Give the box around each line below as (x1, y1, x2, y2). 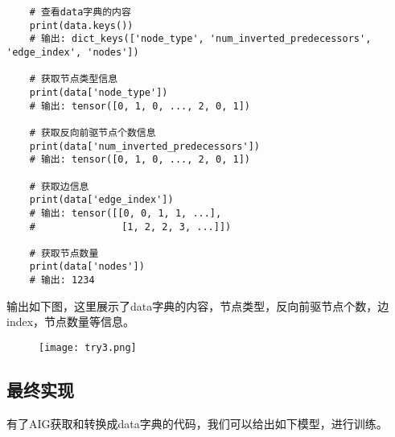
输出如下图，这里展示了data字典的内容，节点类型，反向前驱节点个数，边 (6, 297, 389, 314)
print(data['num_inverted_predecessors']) (29, 140, 260, 152)
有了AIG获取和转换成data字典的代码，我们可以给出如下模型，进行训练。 (6, 414, 388, 431)
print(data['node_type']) (29, 86, 168, 98)
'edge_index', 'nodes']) (6, 46, 139, 58)
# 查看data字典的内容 (29, 6, 131, 18)
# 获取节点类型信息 (29, 73, 118, 85)
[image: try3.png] (39, 341, 137, 353)
